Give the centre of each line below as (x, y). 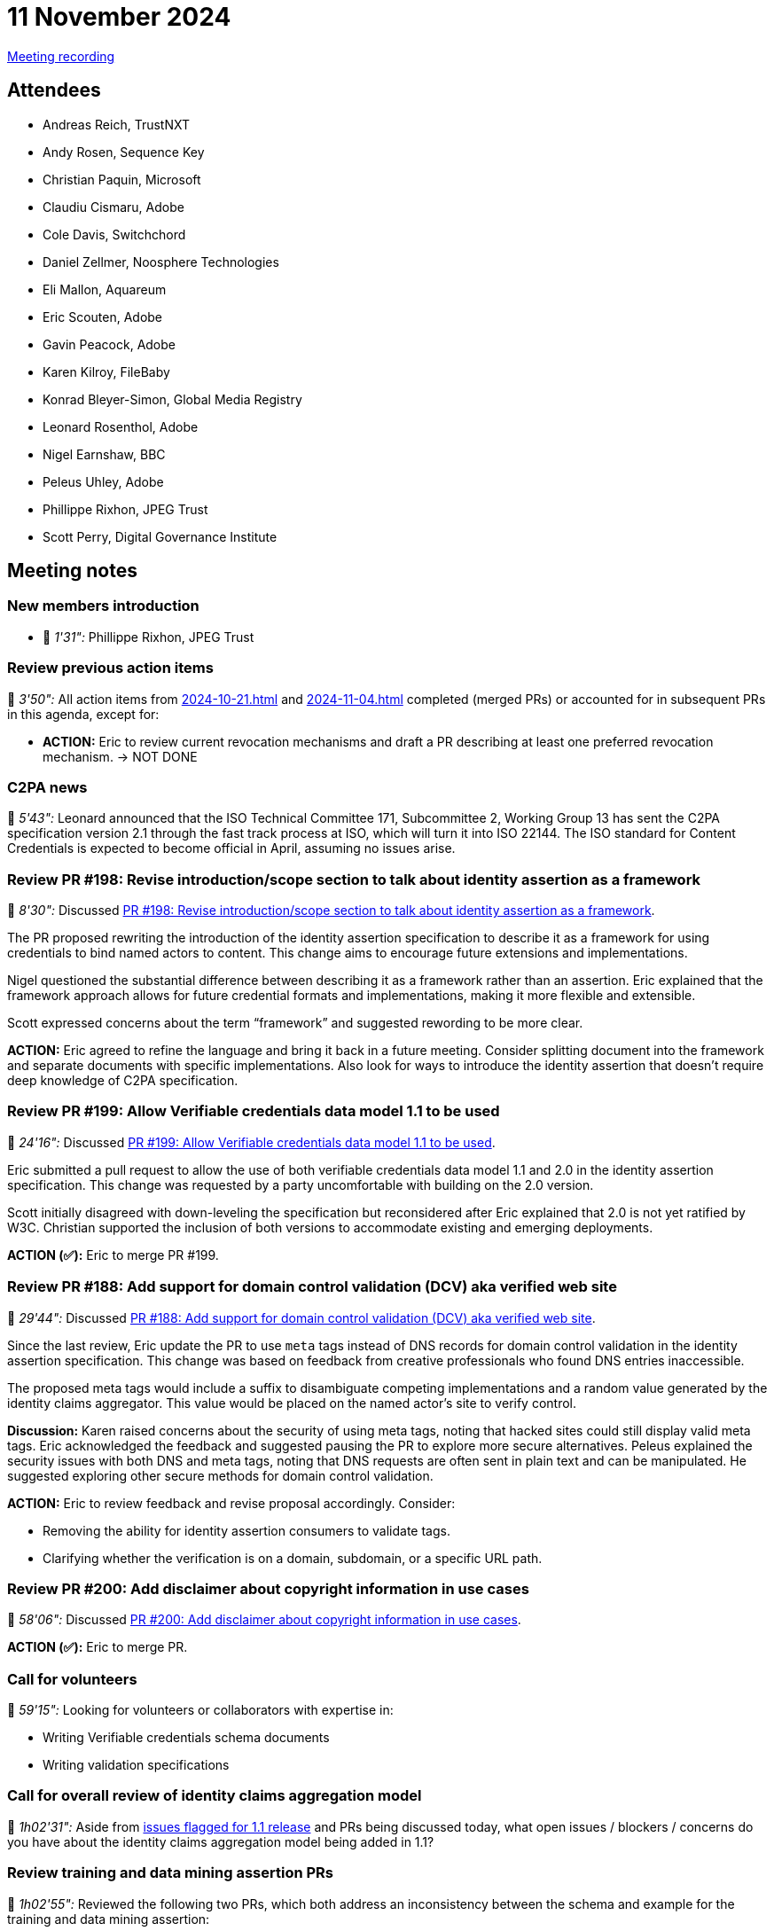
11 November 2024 (119, 17)
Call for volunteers (72, 1679)
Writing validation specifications (136, 1765)
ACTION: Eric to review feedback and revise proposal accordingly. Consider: (231, 1503)
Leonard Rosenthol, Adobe (121, 426)
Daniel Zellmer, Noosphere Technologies (161, 262)
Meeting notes (72, 571)
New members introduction (103, 606)
